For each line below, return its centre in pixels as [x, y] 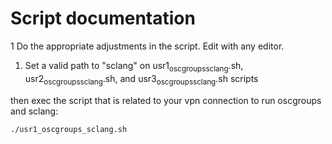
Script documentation [103, 18]
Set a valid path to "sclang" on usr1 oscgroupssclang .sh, [134, 66]
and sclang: [34, 111]
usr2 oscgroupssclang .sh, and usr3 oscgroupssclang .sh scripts [141, 79]
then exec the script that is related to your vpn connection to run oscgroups [166, 100]
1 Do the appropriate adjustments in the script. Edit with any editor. [147, 46]
